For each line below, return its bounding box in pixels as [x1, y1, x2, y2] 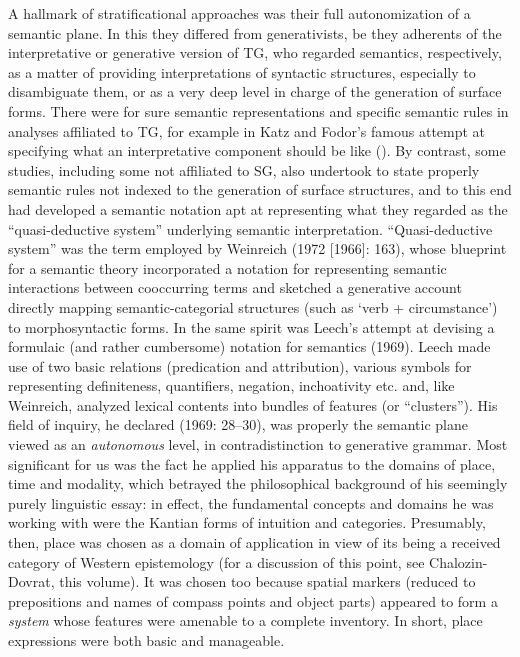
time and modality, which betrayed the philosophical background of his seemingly [8, 473, 508, 494]
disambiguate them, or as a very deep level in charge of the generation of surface [8, 81, 502, 102]
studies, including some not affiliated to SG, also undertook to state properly [8, 159, 480, 180]
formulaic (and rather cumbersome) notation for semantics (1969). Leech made [8, 336, 491, 357]
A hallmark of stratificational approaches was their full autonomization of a [8, 3, 471, 23]
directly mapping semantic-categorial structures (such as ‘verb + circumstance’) [8, 296, 498, 317]
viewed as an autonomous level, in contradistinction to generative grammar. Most [8, 434, 508, 455]
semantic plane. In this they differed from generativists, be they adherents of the [8, 22, 502, 43]
